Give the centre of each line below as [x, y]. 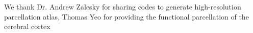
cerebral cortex [27, 26]
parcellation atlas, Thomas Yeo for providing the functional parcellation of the [127, 16]
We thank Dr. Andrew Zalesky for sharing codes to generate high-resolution [123, 6]
